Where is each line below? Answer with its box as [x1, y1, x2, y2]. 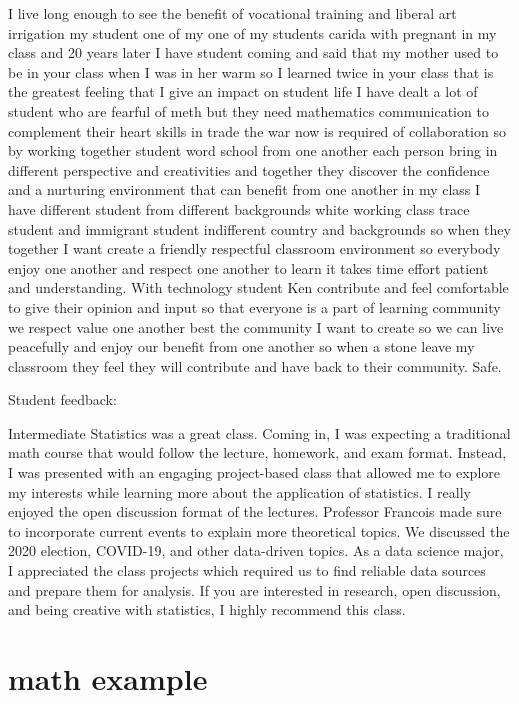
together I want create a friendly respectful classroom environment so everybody [8, 238, 501, 259]
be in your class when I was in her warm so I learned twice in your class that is [8, 61, 494, 82]
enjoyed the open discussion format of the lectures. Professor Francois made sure [8, 501, 502, 522]
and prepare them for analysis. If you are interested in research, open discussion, [8, 579, 501, 600]
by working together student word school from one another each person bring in [8, 140, 498, 161]
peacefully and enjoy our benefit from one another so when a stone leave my [8, 336, 475, 357]
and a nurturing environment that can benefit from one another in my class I [8, 179, 481, 200]
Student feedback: [8, 389, 117, 410]
